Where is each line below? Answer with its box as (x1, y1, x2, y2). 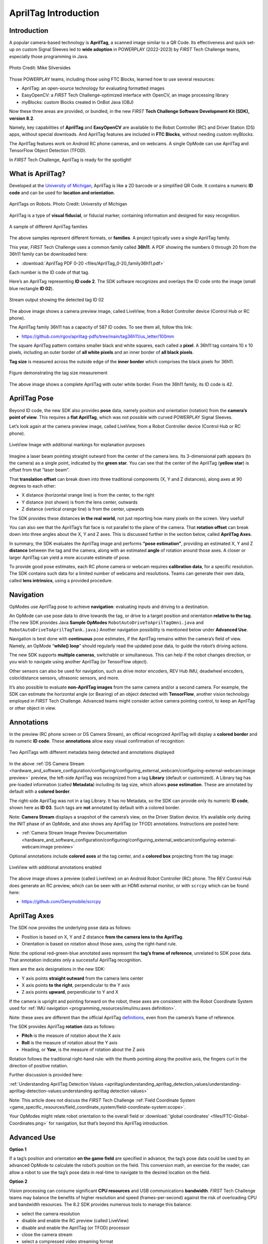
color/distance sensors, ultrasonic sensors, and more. (9, 675, 120, 681)
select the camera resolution (21, 1211, 80, 1217)
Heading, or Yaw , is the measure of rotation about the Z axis (21, 1046, 145, 1052)
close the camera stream (21, 1232, 73, 1238)
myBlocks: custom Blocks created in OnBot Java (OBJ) (21, 99, 134, 105)
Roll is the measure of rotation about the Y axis (21, 1039, 118, 1045)
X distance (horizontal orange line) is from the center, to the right (21, 492, 154, 498)
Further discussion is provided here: (9, 1072, 83, 1078)
